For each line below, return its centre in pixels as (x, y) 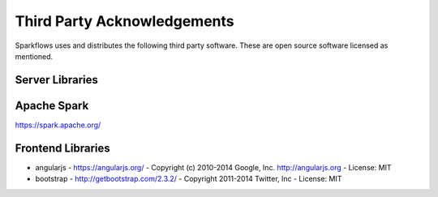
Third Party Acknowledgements (125, 21)
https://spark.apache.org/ (58, 125)
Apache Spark (52, 105)
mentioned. (34, 56)
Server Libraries (57, 80)
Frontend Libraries (63, 148)
